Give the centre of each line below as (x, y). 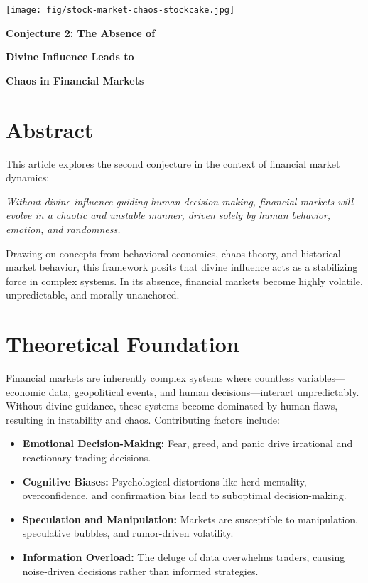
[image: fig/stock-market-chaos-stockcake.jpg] (120, 10)
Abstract (50, 129)
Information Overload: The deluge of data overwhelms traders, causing (184, 556)
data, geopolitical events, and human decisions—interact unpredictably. (204, 391)
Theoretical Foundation (123, 344)
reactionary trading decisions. (87, 457)
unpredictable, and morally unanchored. (93, 295)
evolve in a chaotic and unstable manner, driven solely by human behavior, (168, 215)
